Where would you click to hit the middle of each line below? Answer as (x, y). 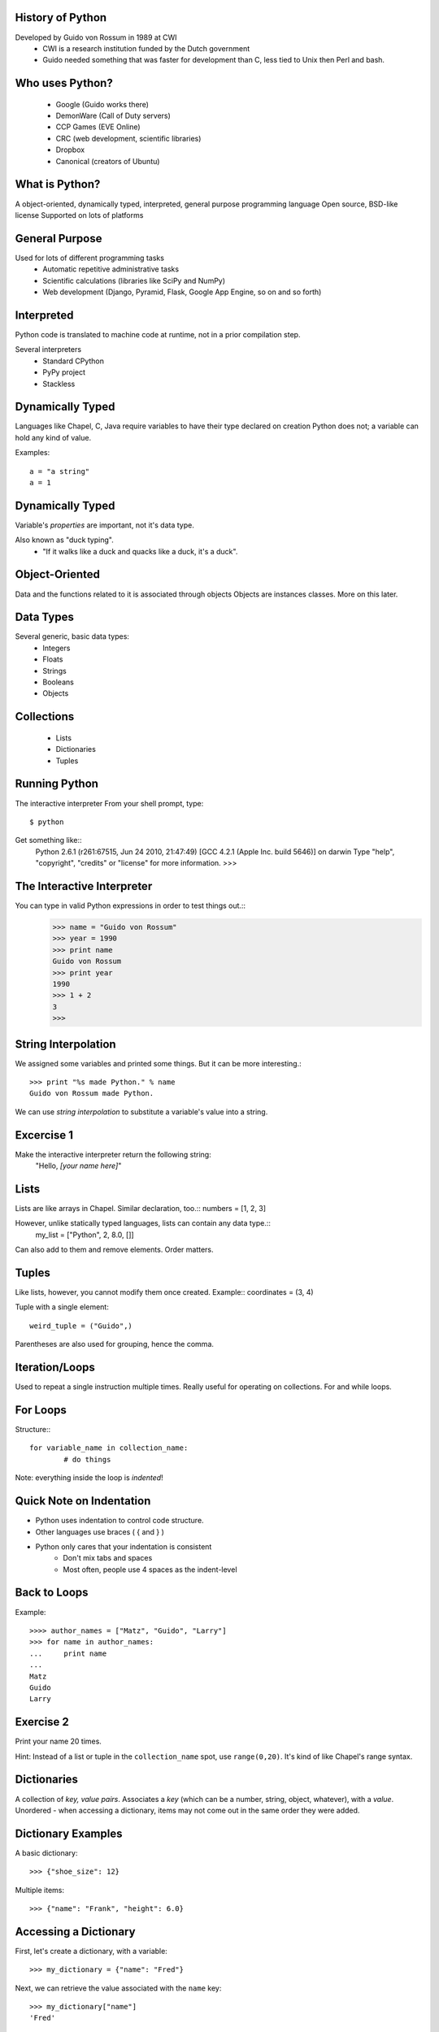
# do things (87, 1459)
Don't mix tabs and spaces (108, 1558)
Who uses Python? (64, 83)
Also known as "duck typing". (64, 540)
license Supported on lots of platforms (79, 215)
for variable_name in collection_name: (109, 1448)
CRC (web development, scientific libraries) (128, 138)
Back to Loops (52, 1593)
